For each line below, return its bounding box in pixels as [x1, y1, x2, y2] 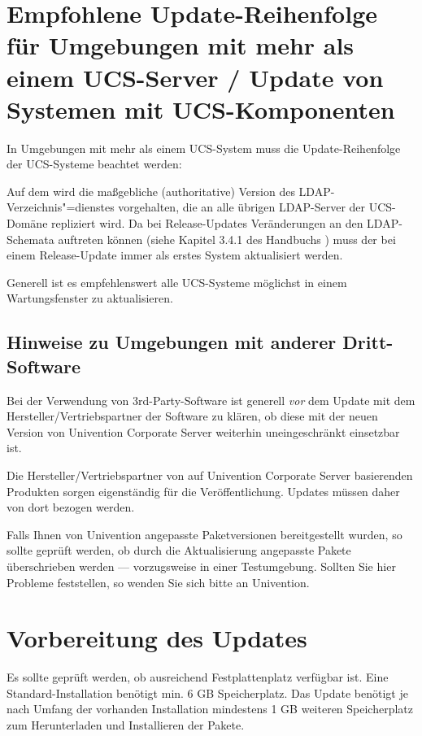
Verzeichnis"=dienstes [7, 198, 115, 216]
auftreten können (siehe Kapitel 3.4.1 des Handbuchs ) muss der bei [58, 230, 396, 247]
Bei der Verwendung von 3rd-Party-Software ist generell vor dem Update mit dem [7, 391, 415, 408]
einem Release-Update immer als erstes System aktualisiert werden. [7, 246, 343, 263]
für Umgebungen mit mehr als [7, 28, 355, 62]
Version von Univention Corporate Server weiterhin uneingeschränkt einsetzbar [7, 423, 400, 440]
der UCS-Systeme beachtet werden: [7, 155, 182, 172]
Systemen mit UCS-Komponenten [7, 92, 395, 125]
